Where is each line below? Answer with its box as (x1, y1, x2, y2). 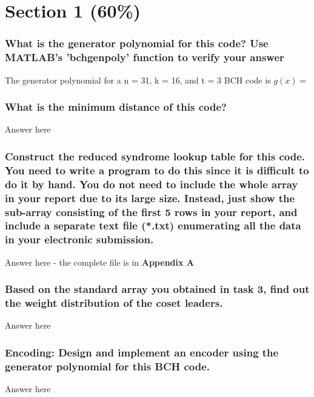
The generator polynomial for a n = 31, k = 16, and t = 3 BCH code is (5, 73, 271, 86)
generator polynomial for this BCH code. (5, 358, 210, 373)
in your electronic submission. (5, 232, 154, 247)
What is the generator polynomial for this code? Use (5, 36, 269, 51)
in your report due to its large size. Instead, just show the (5, 190, 295, 205)
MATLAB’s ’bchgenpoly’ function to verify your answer (5, 50, 284, 65)
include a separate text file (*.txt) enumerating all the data (5, 218, 301, 233)
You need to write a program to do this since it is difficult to (5, 162, 309, 177)
